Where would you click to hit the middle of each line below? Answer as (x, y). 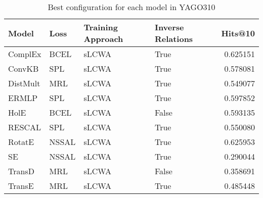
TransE (21, 186)
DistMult (24, 83)
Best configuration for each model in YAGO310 (131, 7)
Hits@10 (238, 33)
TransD (21, 171)
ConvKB (24, 68)
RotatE (21, 142)
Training (101, 27)
